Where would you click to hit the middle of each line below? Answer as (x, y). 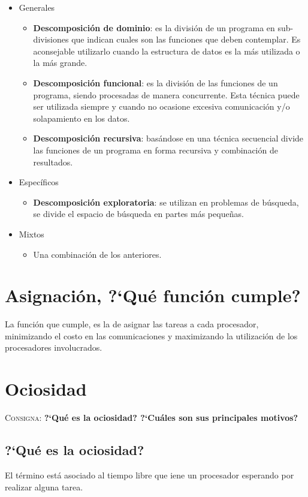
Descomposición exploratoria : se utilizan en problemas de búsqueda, (166, 202)
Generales (37, 7)
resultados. (53, 162)
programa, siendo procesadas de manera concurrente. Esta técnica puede (166, 94)
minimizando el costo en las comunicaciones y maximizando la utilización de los (151, 335)
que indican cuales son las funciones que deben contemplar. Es (186, 39)
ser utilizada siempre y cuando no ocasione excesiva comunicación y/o (161, 106)
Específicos (39, 182)
